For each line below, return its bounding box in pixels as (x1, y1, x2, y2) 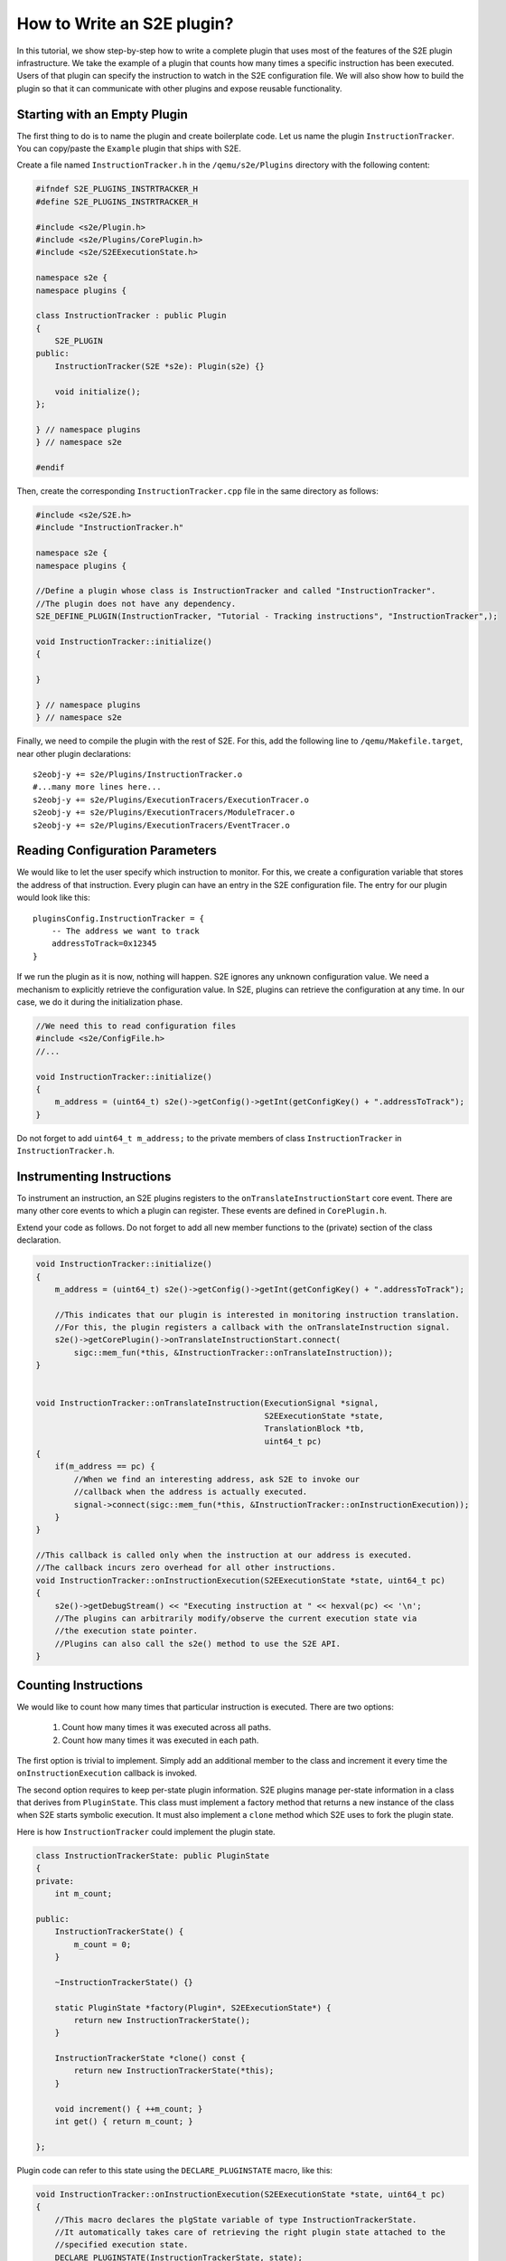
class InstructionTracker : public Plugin (35, 310, 227, 321)
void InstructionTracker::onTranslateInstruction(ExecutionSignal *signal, (35, 1398, 379, 1408)
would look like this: (16, 892, 90, 903)
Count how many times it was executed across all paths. (61, 1722, 271, 1733)
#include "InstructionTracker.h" (35, 523, 184, 533)
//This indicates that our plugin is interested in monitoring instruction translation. (54, 1310, 460, 1320)
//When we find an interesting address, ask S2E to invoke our (73, 1474, 361, 1484)
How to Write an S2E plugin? (16, 14, 234, 33)
